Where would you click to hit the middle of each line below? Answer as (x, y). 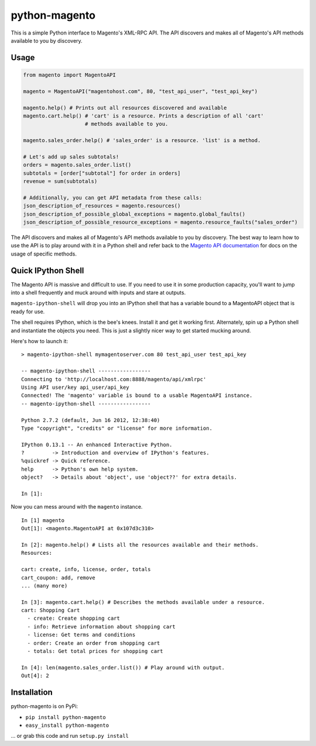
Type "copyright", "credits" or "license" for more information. (117, 428)
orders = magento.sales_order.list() (77, 165)
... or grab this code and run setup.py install (70, 736)
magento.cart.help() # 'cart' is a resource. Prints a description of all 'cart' (144, 116)
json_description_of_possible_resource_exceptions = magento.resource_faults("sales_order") (160, 222)
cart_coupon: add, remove (59, 578)
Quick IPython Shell (47, 270)
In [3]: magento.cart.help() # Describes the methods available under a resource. (143, 602)
